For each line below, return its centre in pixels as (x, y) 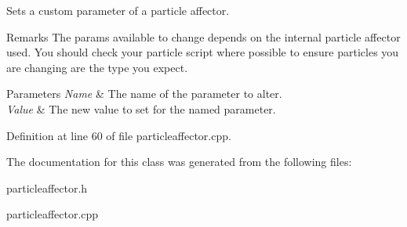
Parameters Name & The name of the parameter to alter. (144, 94)
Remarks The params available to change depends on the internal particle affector (203, 36)
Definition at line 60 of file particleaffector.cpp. (119, 135)
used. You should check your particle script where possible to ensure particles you (203, 52)
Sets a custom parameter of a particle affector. (118, 10)
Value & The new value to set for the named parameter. (141, 108)
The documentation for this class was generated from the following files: (179, 162)
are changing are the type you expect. (97, 67)
